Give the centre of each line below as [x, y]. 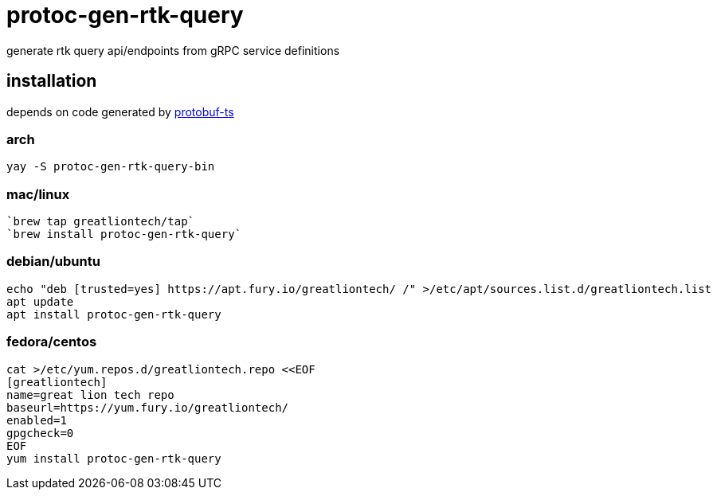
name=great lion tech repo [90, 394]
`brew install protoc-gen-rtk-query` [124, 234]
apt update [40, 301]
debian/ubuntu [53, 262]
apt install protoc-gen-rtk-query [114, 314]
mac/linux [38, 194]
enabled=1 [37, 420]
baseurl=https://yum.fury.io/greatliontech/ [148, 407]
